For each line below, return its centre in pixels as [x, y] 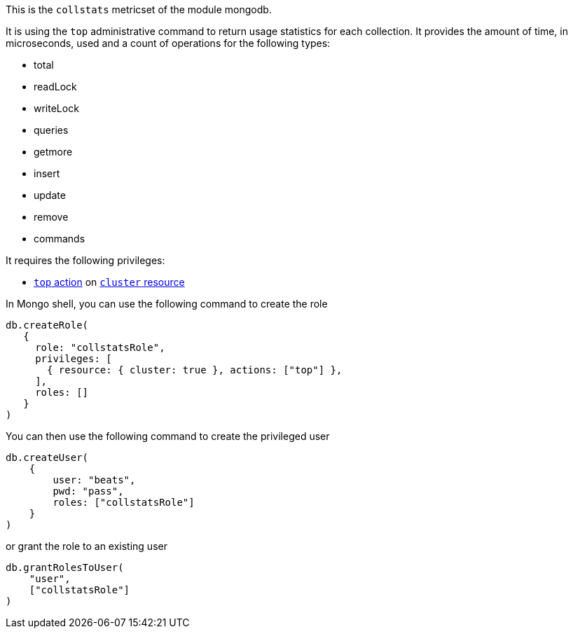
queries [51, 130]
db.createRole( [47, 325]
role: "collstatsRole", [100, 347]
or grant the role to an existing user [87, 546]
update [50, 195]
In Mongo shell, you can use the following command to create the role [167, 304]
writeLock [56, 108]
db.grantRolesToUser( [65, 567]
